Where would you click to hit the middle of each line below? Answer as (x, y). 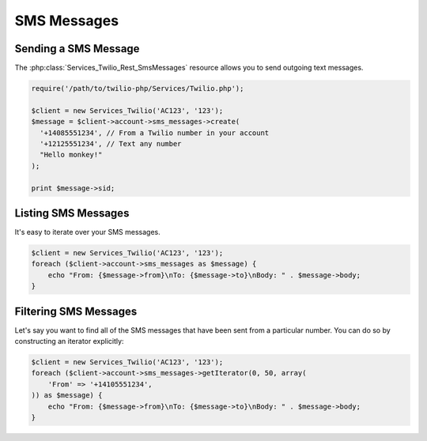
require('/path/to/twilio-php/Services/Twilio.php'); (138, 89)
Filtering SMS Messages (76, 311)
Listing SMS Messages (72, 213)
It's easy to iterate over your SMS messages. (88, 232)
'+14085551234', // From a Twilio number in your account (155, 133)
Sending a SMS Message (77, 49)
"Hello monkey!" (71, 155)
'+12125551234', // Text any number (111, 143)
